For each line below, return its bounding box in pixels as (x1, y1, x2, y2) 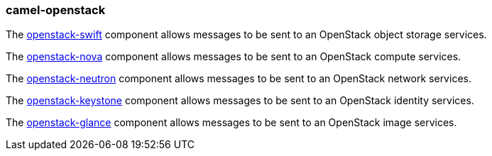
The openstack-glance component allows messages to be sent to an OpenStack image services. (6, 116, 457, 129)
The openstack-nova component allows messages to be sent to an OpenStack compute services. (6, 50, 461, 63)
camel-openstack (6, 3, 106, 17)
